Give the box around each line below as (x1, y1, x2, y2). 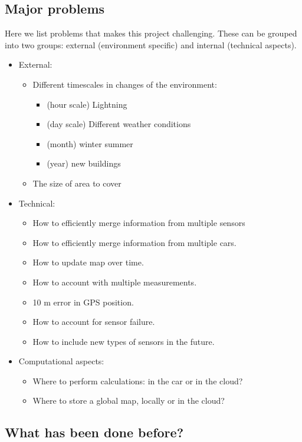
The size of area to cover (32, 177, 122, 189)
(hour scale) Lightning (47, 98, 127, 110)
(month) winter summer (47, 137, 133, 149)
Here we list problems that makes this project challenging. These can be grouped (5, 27, 297, 39)
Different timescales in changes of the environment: (32, 78, 217, 90)
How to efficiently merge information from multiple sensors (32, 217, 245, 229)
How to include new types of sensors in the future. (32, 335, 215, 347)
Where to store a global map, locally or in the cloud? (32, 394, 225, 407)
